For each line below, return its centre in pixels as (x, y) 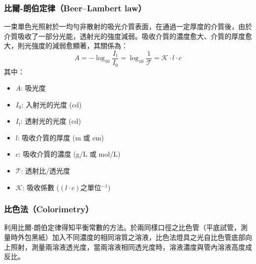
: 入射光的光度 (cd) (51, 104)
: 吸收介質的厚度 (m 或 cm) (61, 137)
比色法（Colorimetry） (49, 209)
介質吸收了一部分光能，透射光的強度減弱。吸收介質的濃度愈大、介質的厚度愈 (128, 36)
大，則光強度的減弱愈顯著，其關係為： (66, 46)
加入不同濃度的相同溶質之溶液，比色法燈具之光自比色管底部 (148, 237)
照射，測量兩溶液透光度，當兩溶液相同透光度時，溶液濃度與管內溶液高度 (128, 247)
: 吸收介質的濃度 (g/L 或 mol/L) (69, 154)
